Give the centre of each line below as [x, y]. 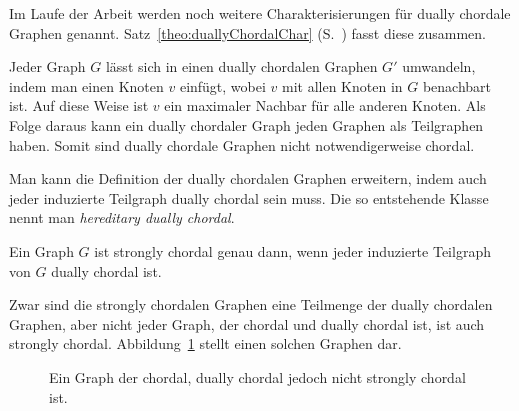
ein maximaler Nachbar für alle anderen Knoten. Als [325, 105]
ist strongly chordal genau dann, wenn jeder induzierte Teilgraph [292, 250]
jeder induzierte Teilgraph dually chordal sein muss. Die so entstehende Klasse [249, 197]
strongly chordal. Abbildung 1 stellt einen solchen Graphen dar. [205, 343]
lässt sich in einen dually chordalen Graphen [241, 66]
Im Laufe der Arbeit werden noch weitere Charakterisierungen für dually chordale [260, 13]
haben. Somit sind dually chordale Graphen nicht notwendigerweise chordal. [242, 144]
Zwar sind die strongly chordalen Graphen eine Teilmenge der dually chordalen [251, 304]
